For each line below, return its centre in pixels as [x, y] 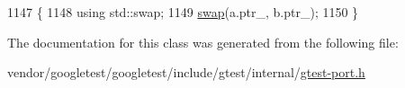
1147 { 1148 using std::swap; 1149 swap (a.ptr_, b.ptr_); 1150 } [183, 12]
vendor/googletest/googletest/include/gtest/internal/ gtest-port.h [186, 72]
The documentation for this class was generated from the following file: [203, 42]
